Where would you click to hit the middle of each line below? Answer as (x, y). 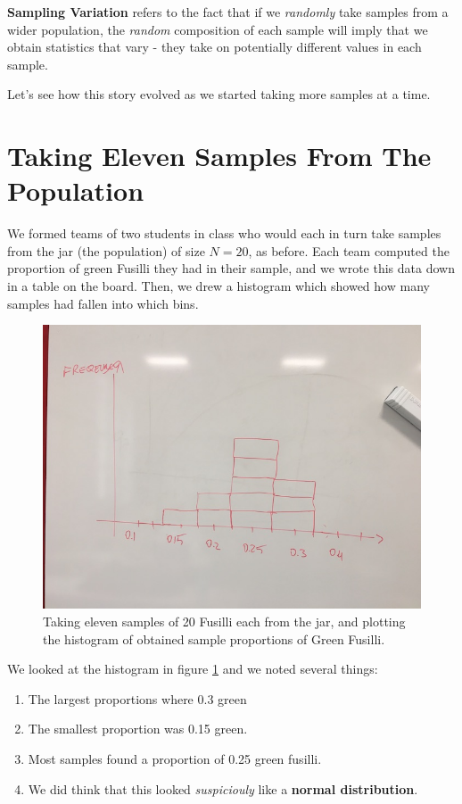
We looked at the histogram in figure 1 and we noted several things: (193, 669)
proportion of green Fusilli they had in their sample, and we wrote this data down (231, 268)
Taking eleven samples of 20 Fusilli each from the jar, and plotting (224, 621)
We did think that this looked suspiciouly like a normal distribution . (223, 788)
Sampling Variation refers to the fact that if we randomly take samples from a (228, 12)
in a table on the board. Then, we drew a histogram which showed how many (219, 286)
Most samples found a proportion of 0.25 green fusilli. (175, 758)
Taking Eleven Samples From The (219, 156)
